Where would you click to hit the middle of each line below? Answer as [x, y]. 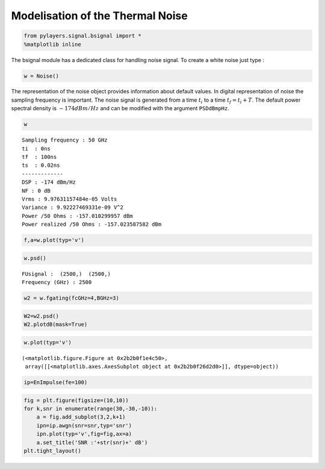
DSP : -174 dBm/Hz [49, 182]
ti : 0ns [36, 148]
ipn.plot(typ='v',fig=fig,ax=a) [84, 434]
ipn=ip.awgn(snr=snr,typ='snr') [84, 425]
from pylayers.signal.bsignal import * [82, 36]
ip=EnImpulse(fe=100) [56, 382]
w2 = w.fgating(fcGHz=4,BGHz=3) [72, 298]
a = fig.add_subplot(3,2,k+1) [81, 417]
